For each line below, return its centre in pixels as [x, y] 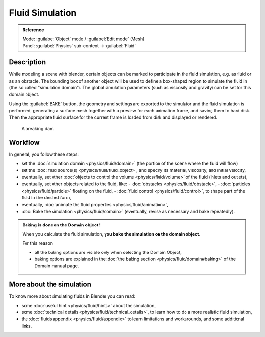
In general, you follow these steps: [44, 154]
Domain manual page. [57, 266]
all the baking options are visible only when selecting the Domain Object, [108, 252]
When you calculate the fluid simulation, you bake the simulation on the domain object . [111, 234]
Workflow [25, 142]
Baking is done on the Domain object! [61, 225]
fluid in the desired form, [46, 198]
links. [27, 326]
